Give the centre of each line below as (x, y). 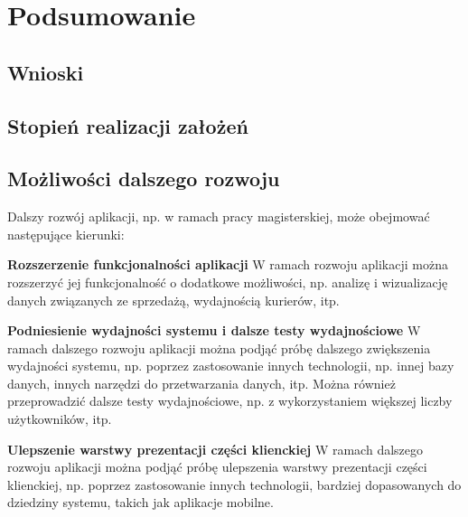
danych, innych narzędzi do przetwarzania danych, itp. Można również (201, 383)
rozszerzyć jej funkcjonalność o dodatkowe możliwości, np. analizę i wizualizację (228, 282)
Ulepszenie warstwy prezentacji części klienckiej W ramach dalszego (215, 449)
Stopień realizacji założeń (128, 125)
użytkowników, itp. (60, 419)
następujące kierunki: (66, 234)
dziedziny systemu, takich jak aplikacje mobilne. (140, 502)
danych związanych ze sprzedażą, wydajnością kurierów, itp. (173, 300)
